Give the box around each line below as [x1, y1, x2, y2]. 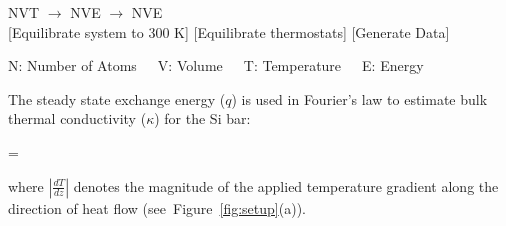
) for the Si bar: [154, 108, 251, 129]
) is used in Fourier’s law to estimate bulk [231, 88, 488, 109]
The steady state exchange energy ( [8, 88, 226, 109]
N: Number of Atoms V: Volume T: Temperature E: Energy [8, 55, 424, 76]
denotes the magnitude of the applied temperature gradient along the [73, 175, 499, 196]
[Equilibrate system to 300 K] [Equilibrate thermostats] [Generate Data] [8, 21, 450, 42]
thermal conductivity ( [8, 108, 147, 129]
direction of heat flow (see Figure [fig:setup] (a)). [8, 197, 306, 218]
